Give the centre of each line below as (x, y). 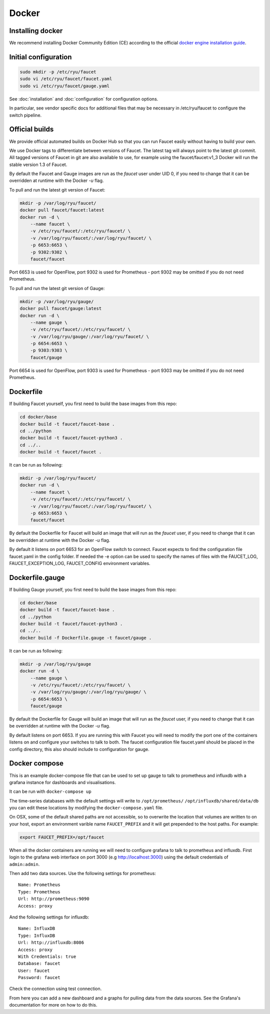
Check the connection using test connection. (55, 989)
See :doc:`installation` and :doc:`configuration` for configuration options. (84, 99)
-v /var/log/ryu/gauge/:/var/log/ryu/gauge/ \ (88, 692)
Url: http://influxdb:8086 (51, 943)
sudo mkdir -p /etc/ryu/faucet (58, 72)
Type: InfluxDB (37, 935)
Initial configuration (40, 57)
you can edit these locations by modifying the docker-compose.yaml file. (86, 808)
